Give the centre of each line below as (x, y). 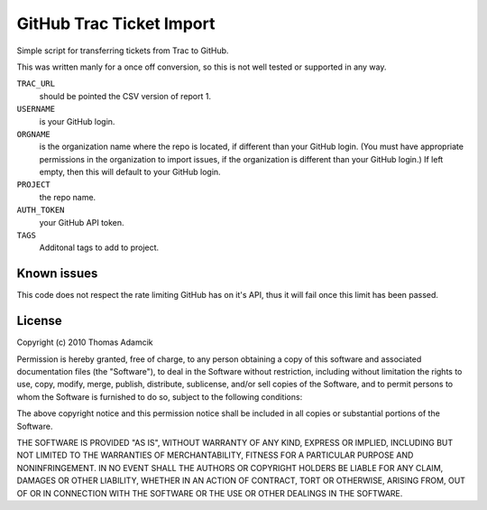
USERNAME (36, 109)
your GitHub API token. (82, 222)
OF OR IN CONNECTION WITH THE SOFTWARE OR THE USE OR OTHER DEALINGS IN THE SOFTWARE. (210, 493)
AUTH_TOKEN (41, 210)
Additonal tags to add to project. (99, 247)
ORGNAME (34, 134)
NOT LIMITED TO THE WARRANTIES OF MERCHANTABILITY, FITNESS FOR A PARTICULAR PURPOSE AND (215, 455)
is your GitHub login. (77, 121)
